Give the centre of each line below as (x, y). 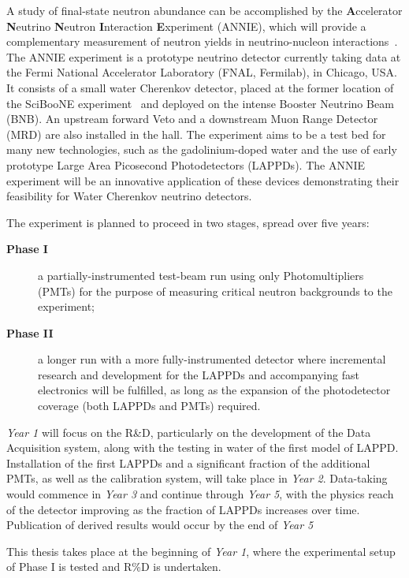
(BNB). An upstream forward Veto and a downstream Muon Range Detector (192, 119)
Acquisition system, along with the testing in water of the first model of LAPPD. (203, 447)
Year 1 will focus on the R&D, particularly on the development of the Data (189, 432)
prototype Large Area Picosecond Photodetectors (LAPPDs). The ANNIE (186, 164)
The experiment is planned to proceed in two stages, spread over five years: (188, 222)
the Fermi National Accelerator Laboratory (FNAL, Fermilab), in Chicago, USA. (202, 72)
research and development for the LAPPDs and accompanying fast (199, 374)
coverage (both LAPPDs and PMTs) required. (149, 406)
